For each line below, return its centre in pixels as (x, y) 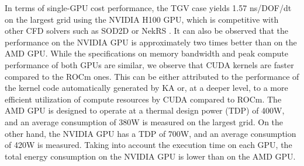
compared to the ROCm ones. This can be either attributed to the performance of (152, 76)
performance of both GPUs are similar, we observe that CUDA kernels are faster (149, 64)
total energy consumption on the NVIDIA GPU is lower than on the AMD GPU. (150, 156)
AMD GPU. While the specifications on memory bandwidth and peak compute (146, 53)
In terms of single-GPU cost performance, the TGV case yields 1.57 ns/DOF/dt (148, 8)
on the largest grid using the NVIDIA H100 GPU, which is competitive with (142, 19)
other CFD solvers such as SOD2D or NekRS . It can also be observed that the (146, 31)
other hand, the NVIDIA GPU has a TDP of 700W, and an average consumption (151, 133)
